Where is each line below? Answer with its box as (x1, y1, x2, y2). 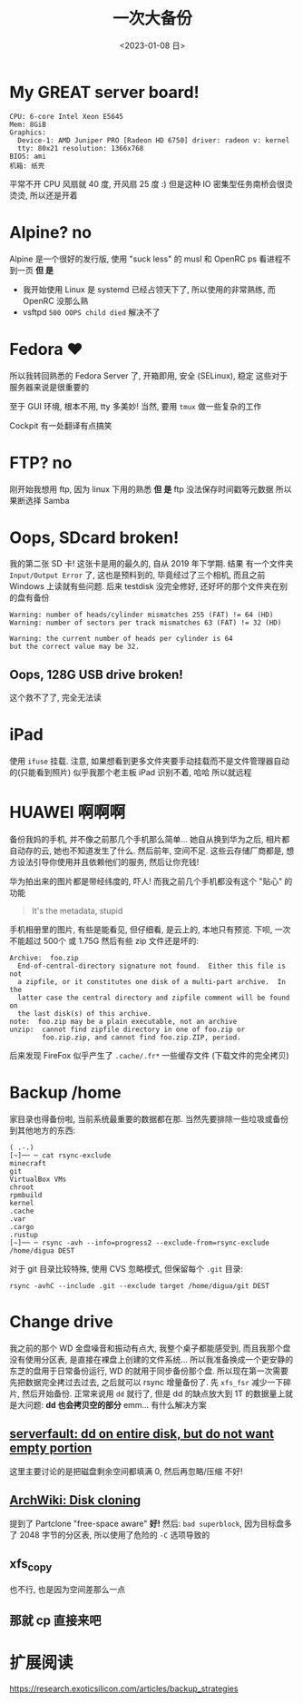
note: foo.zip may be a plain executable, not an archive (9, 1018, 238, 1027)
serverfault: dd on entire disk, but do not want (9, 1426, 275, 1442)
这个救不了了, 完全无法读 (9, 692, 102, 704)
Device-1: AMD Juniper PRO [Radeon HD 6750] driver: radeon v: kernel (17, 135, 290, 145)
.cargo (9, 1223, 34, 1232)
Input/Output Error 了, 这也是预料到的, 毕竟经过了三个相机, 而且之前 (9, 569, 266, 581)
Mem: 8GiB (9, 120, 47, 129)
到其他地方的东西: (9, 1125, 76, 1136)
